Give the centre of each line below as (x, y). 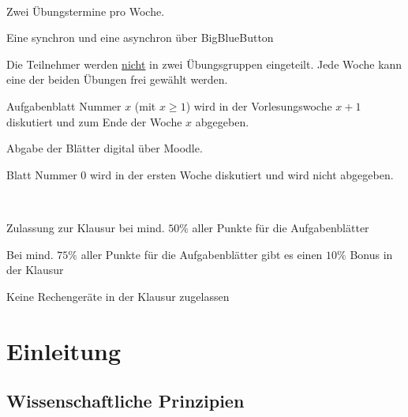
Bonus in (371, 254)
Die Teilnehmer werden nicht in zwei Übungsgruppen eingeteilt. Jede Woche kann (204, 64)
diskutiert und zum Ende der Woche (94, 121)
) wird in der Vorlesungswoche (259, 105)
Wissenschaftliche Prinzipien (125, 401)
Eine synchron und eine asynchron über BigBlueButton (140, 38)
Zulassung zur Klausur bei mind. (86, 227)
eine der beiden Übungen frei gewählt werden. (117, 79)
